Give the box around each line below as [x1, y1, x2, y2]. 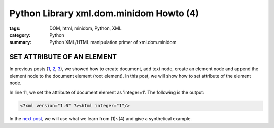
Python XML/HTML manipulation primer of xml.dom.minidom [49, 39, 177, 46]
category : [9, 32, 31, 38]
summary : [9, 39, 32, 46]
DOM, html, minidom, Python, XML [49, 25, 122, 31]
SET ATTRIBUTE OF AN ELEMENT [9, 53, 117, 61]
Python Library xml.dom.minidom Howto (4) [9, 8, 199, 19]
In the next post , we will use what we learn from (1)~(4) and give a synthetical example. [9, 116, 192, 122]
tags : [9, 25, 21, 31]
